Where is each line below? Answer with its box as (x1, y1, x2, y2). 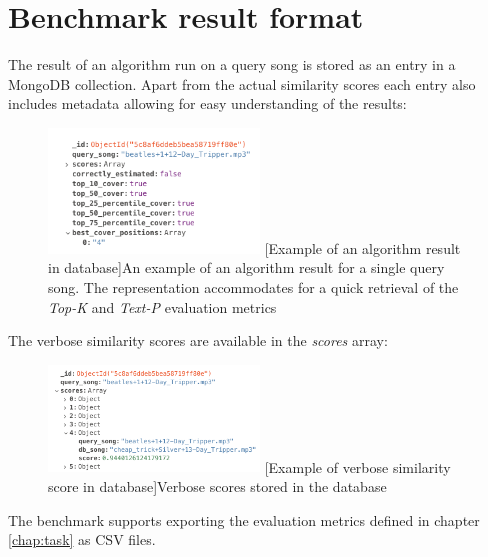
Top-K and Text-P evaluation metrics (48, 296, 277, 317)
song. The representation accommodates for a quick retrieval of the (48, 276, 459, 297)
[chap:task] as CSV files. (8, 529, 156, 550)
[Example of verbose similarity (264, 456, 451, 477)
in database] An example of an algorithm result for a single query (48, 257, 445, 278)
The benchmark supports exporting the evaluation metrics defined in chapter (8, 509, 480, 530)
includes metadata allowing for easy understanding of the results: (8, 93, 407, 114)
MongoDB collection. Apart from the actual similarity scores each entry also (8, 73, 476, 94)
